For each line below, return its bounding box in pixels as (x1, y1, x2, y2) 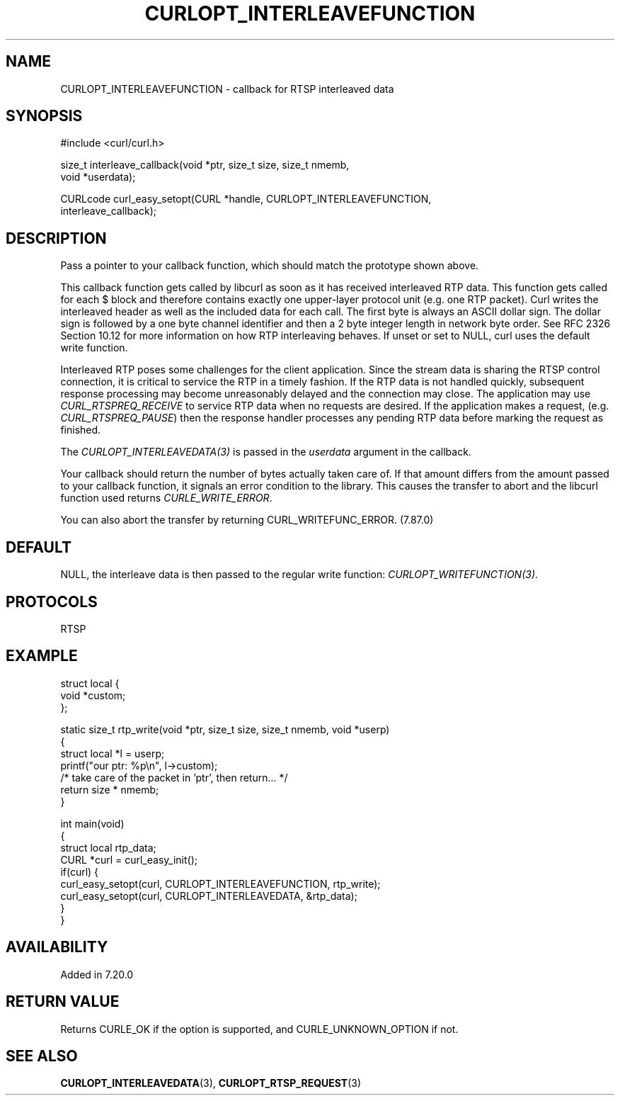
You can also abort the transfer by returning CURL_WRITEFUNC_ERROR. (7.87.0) (60, 514, 434, 526)
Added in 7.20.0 (60, 968, 134, 981)
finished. (60, 424, 101, 436)
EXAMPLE (6, 647, 78, 665)
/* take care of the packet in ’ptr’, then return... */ (60, 771, 288, 784)
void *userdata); (60, 171, 136, 183)
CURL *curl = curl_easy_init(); (60, 853, 197, 866)
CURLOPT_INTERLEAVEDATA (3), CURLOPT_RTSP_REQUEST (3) (60, 1077, 362, 1090)
